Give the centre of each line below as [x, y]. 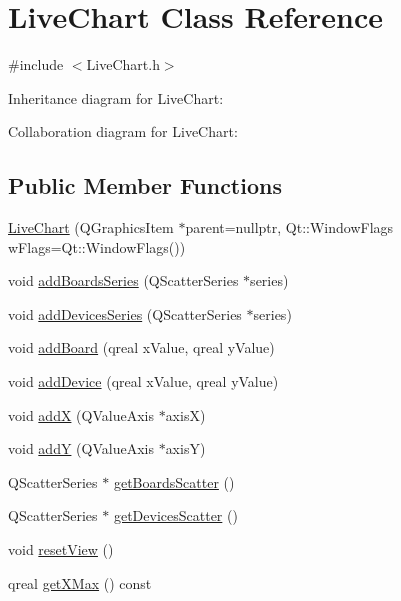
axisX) [185, 414]
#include [36, 64]
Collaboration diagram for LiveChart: [123, 131]
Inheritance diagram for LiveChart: [116, 97]
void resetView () [61, 549]
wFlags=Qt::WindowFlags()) [97, 246]
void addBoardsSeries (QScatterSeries [123, 280]
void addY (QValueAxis [81, 448]
